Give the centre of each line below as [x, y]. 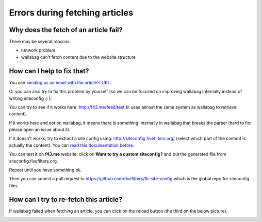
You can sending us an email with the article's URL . [60, 82]
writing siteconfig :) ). [30, 98]
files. [14, 185]
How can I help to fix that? [49, 71]
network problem [38, 50]
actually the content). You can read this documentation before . [72, 145]
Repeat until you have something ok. [45, 170]
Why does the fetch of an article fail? [66, 30]
